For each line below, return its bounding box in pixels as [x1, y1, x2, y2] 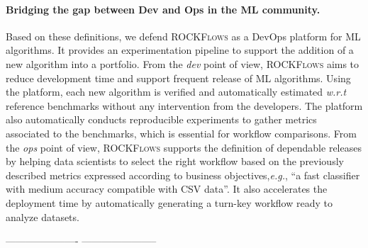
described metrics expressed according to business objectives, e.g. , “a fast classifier [6, 167, 360, 182]
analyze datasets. [6, 209, 79, 224]
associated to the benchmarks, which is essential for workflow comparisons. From [6, 125, 357, 140]
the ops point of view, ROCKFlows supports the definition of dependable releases [6, 140, 362, 154]
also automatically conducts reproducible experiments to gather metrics [6, 112, 317, 127]
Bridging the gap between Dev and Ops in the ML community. [6, 1, 320, 16]
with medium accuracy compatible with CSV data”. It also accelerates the [6, 181, 328, 196]
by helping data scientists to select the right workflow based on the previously [6, 154, 344, 169]
